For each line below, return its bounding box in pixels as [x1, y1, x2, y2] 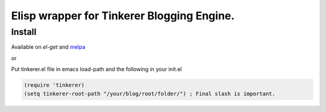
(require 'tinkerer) [24, 82, 85, 89]
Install [11, 26, 37, 37]
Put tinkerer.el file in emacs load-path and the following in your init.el [11, 66, 182, 73]
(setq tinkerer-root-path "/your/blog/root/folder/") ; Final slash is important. [24, 90, 276, 97]
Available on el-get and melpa [11, 43, 86, 51]
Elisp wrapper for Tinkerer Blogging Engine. [11, 9, 235, 22]
